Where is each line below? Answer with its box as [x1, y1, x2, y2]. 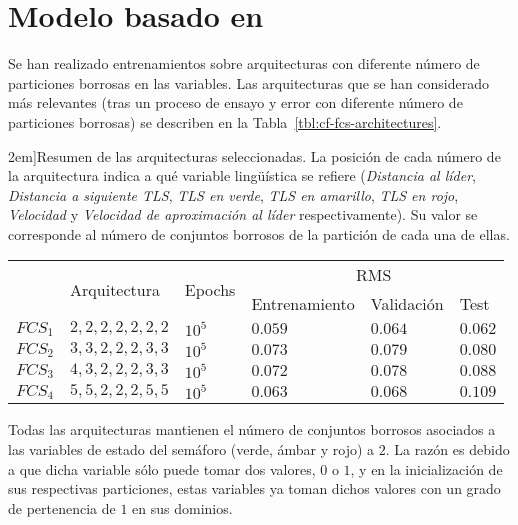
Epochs [184, 277, 236, 301]
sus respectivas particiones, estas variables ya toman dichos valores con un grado [8, 478, 501, 499]
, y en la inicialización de [350, 458, 503, 479]
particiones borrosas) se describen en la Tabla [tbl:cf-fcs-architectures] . [8, 111, 442, 132]
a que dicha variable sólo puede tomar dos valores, [8, 458, 316, 479]
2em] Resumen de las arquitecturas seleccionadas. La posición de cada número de [8, 145, 501, 166]
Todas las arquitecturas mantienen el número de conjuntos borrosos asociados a [8, 419, 496, 440]
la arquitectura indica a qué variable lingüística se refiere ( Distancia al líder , [8, 165, 476, 186]
